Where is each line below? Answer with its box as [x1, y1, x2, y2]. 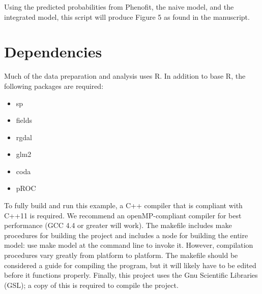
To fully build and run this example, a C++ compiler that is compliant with [4, 200, 243, 211]
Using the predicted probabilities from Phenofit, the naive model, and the [4, 2, 234, 12]
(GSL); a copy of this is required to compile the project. [4, 279, 179, 290]
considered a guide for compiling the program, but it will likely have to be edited [4, 259, 256, 270]
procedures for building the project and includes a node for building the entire [4, 230, 248, 240]
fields [16, 115, 32, 125]
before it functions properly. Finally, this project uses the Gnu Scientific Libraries [4, 270, 258, 280]
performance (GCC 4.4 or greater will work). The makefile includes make [4, 220, 232, 231]
